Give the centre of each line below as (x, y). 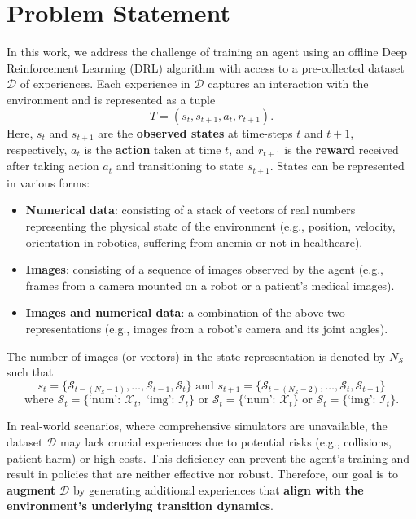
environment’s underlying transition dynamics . (140, 506)
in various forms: (48, 182)
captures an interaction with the (288, 84)
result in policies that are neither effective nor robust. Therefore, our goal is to (202, 474)
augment (31, 489)
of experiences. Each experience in (105, 84)
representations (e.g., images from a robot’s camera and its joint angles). (207, 329)
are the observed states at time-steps (195, 132)
